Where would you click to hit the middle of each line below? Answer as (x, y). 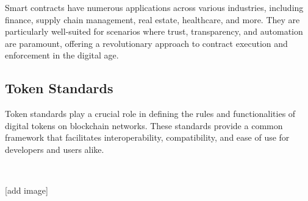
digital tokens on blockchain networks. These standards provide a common (144, 125)
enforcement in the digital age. (62, 55)
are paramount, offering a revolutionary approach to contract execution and (146, 43)
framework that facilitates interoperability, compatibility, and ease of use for (147, 137)
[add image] (27, 190)
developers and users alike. (55, 149)
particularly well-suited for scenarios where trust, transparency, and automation (154, 31)
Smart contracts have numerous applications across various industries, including (154, 7)
